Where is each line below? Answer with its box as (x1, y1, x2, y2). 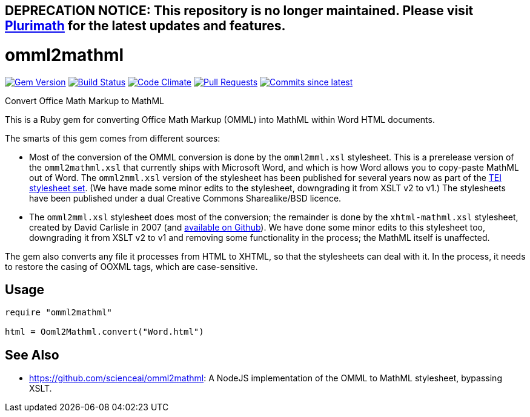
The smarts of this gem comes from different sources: (5, 133, 220, 143)
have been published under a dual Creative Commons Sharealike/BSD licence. (29, 192, 342, 203)
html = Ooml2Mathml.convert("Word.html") (5, 327, 204, 337)
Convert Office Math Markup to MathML (5, 95, 164, 106)
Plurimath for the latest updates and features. (5, 18, 286, 33)
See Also (5, 347, 59, 363)
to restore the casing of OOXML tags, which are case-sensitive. (5, 261, 258, 272)
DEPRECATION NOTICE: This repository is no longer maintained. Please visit (5, 3, 474, 18)
